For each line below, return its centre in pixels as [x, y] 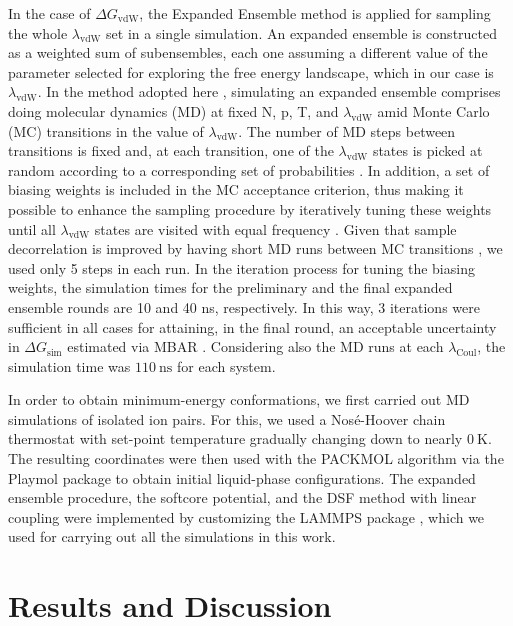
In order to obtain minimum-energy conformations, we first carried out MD [239, 399]
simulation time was [69, 365]
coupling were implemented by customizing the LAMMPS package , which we [246, 516]
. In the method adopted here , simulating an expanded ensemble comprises [269, 91]
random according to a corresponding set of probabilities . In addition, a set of [249, 169]
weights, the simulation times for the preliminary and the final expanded [230, 287]
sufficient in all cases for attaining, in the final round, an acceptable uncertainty [252, 326]
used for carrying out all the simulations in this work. [172, 536]
